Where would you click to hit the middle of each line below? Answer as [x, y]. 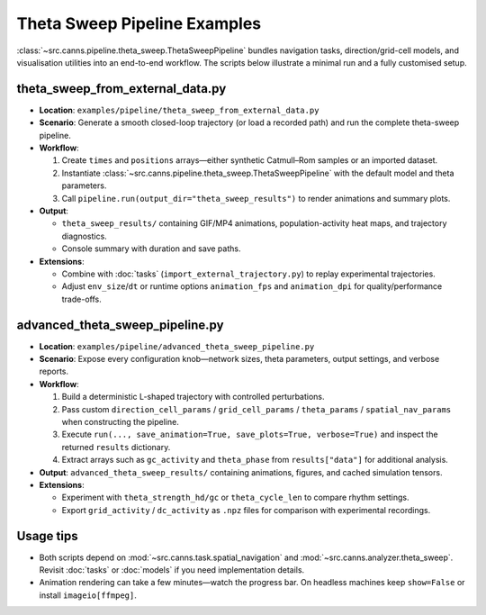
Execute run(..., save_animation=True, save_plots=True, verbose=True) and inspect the [250, 434]
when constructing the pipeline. [120, 421]
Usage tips [47, 536]
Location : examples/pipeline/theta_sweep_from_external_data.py [179, 110]
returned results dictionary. [116, 447]
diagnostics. [84, 236]
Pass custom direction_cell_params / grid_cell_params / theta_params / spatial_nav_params [256, 409]
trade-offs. [82, 299]
